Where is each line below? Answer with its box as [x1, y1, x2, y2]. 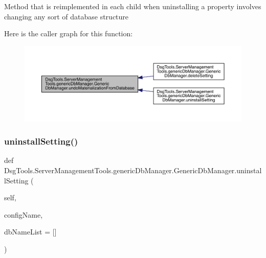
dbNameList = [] [4, 226, 57, 237]
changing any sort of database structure [4, 11, 129, 21]
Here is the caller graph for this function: [4, 28, 133, 39]
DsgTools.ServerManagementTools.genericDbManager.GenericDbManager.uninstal [4, 165, 262, 175]
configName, [4, 209, 43, 220]
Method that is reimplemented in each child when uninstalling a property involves [4, 1, 261, 11]
